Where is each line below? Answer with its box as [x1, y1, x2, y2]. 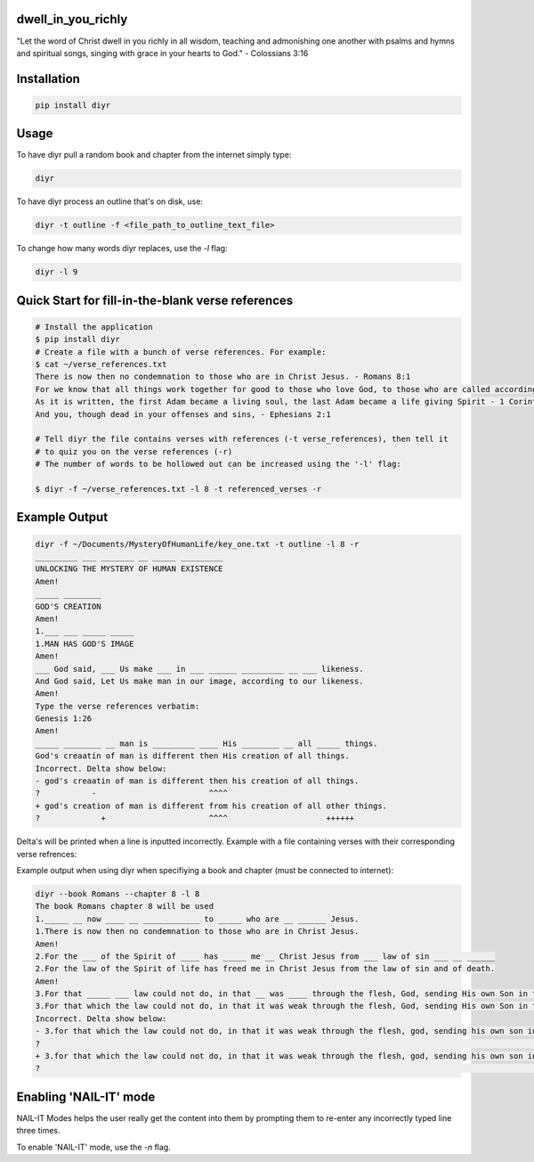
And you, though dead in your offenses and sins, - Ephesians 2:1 [35, 409, 331, 419]
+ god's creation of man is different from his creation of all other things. [35, 800, 387, 811]
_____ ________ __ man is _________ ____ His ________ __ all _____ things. [35, 738, 378, 749]
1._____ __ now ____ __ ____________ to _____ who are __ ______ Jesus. [35, 913, 360, 924]
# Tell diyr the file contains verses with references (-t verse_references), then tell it [35, 434, 449, 445]
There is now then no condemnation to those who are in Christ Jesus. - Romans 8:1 [35, 372, 411, 382]
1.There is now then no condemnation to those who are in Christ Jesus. [35, 927, 360, 937]
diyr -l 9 [35, 267, 78, 277]
